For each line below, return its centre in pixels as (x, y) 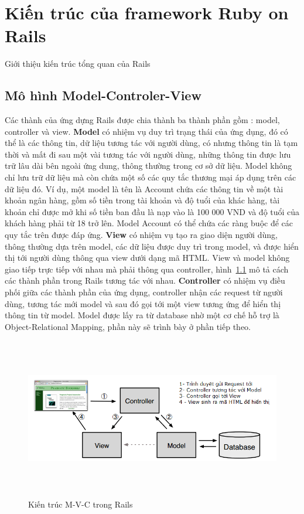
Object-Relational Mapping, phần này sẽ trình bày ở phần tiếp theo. (128, 326)
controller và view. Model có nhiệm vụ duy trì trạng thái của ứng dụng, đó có (146, 131)
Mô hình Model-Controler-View (103, 95)
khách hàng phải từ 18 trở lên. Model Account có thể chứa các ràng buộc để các (149, 223)
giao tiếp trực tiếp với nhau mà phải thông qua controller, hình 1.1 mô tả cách (147, 269)
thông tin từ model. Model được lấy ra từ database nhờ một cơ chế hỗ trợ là (142, 315)
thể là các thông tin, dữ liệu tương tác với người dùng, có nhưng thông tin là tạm (151, 143)
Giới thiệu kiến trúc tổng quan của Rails (78, 64)
